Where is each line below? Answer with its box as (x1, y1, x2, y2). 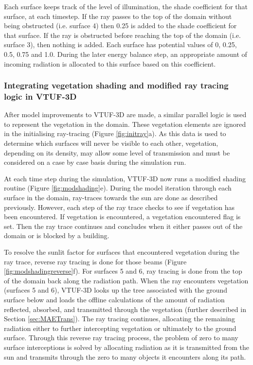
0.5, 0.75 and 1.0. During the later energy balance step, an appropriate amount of (4, 49, 247, 59)
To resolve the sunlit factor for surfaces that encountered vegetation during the (4, 247, 239, 257)
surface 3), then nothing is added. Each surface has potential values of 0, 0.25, (4, 39, 237, 50)
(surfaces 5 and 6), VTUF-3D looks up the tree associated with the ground (4, 285, 227, 295)
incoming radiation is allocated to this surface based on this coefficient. (4, 58, 216, 69)
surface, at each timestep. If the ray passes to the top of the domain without (4, 11, 232, 21)
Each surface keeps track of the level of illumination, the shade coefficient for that (4, 1, 248, 11)
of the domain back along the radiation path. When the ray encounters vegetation (4, 275, 249, 285)
